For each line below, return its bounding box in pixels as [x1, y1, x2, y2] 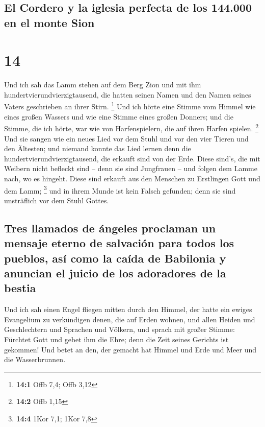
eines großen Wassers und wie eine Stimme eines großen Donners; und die [4, 111, 233, 122]
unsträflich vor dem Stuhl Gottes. [4, 195, 109, 205]
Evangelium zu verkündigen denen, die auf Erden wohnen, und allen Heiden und [4, 314, 255, 324]
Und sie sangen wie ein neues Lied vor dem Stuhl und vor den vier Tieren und [4, 133, 249, 144]
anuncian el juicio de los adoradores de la [4, 265, 226, 280]
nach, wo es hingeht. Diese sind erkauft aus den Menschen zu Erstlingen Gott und [4, 173, 260, 183]
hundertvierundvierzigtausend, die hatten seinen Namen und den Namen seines [4, 89, 251, 100]
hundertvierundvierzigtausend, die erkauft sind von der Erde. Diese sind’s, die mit [4, 153, 260, 163]
